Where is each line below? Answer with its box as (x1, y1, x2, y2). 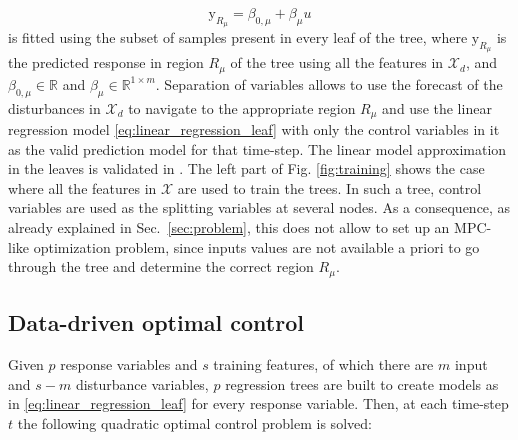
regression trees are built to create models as (225, 373, 499, 394)
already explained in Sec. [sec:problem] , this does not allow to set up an (8, 217, 450, 238)
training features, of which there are (213, 353, 434, 374)
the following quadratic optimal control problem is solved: (17, 412, 372, 433)
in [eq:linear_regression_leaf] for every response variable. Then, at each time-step (8, 393, 509, 414)
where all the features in (8, 177, 157, 198)
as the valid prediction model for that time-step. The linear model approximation (8, 138, 507, 159)
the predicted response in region (8, 52, 204, 73)
